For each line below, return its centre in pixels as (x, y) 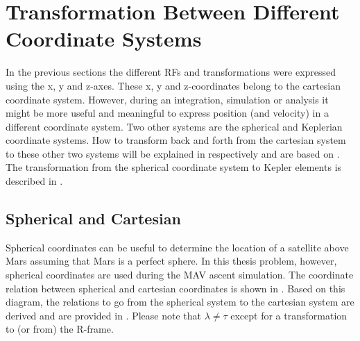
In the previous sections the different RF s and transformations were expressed (171, 72)
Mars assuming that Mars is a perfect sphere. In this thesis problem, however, (171, 261)
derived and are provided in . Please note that (103, 315)
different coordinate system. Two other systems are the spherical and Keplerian (174, 126)
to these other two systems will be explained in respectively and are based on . (173, 153)
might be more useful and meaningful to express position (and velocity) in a (167, 113)
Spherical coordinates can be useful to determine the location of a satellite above (177, 247)
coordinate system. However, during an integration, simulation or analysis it (167, 99)
